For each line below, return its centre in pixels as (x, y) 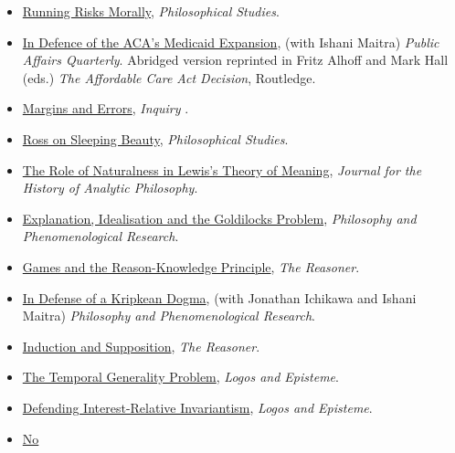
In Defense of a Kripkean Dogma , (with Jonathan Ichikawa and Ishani (219, 297)
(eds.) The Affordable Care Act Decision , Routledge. (169, 77)
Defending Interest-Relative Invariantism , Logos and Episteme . (197, 407)
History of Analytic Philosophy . (110, 188)
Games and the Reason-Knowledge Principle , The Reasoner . (191, 266)
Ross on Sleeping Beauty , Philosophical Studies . (155, 138)
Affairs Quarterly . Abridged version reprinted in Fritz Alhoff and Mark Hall (235, 60)
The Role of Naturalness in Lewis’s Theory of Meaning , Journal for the (222, 169)
